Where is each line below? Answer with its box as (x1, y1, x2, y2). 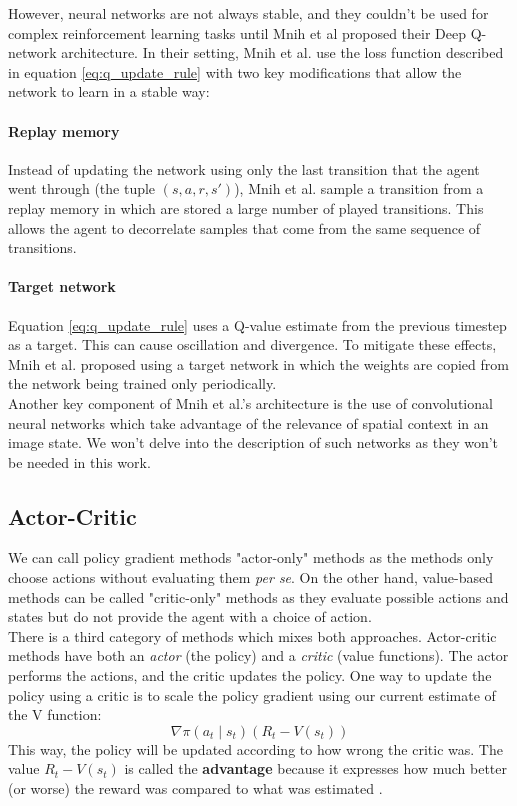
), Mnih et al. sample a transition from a (234, 178, 484, 199)
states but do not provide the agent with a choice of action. (8, 606, 372, 627)
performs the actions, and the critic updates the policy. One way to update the (8, 665, 492, 686)
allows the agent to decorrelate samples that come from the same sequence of (8, 217, 481, 238)
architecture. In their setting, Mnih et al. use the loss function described (61, 42, 504, 63)
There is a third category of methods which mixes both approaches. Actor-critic (8, 625, 497, 646)
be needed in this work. (8, 451, 151, 472)
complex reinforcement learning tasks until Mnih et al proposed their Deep (8, 22, 466, 43)
